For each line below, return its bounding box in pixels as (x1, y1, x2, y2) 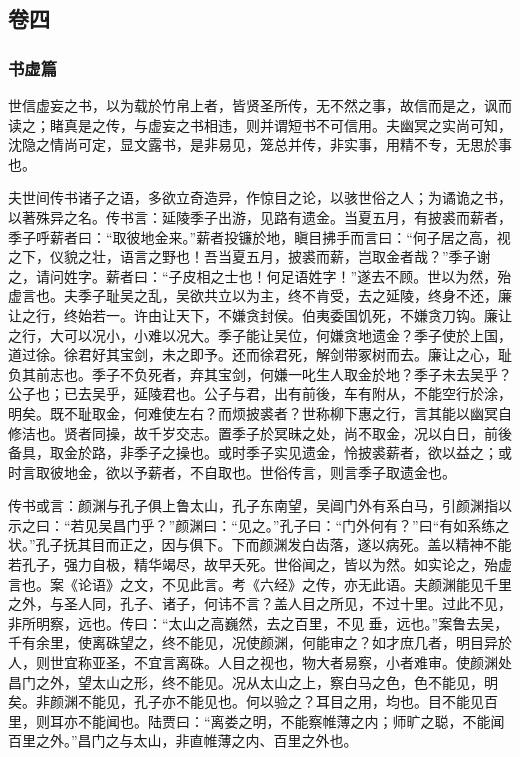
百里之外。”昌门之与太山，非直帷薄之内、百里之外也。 (8, 730, 358, 751)
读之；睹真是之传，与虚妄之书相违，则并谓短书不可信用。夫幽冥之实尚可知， (8, 114, 512, 135)
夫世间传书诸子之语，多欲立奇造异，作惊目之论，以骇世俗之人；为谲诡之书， (8, 187, 512, 208)
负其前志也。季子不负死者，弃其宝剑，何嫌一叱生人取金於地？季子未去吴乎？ (8, 363, 512, 384)
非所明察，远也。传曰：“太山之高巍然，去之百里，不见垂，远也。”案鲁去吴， (8, 612, 509, 633)
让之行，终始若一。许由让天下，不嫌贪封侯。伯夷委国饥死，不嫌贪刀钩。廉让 (8, 304, 512, 325)
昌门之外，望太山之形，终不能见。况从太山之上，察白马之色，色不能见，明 (8, 671, 498, 692)
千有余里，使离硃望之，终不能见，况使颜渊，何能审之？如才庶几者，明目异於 (8, 632, 512, 653)
